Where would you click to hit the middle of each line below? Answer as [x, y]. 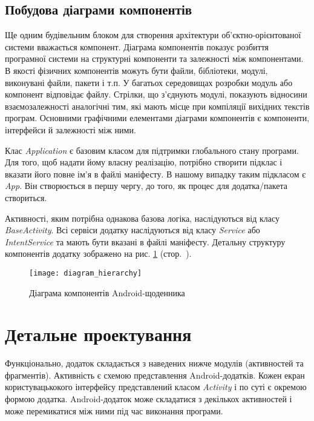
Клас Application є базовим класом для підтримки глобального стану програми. [152, 150]
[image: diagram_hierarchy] [86, 273]
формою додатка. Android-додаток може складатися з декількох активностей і [149, 399]
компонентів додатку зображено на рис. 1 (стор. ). [98, 254]
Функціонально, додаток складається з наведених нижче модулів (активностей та [154, 363]
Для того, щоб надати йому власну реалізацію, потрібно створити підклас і [144, 162]
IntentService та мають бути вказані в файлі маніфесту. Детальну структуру [145, 241]
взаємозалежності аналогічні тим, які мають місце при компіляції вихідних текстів [157, 106]
